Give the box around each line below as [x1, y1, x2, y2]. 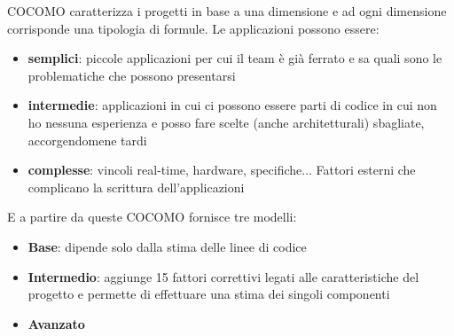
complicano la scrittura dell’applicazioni [27, 177, 245, 196]
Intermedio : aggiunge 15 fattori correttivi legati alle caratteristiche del [27, 267, 419, 285]
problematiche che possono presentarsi [27, 66, 236, 84]
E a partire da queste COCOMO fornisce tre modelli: [7, 207, 297, 226]
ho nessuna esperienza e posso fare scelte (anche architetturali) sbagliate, [27, 113, 425, 131]
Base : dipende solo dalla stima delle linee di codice [27, 237, 307, 255]
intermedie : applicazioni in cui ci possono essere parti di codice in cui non [27, 96, 437, 114]
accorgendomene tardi [27, 130, 147, 149]
